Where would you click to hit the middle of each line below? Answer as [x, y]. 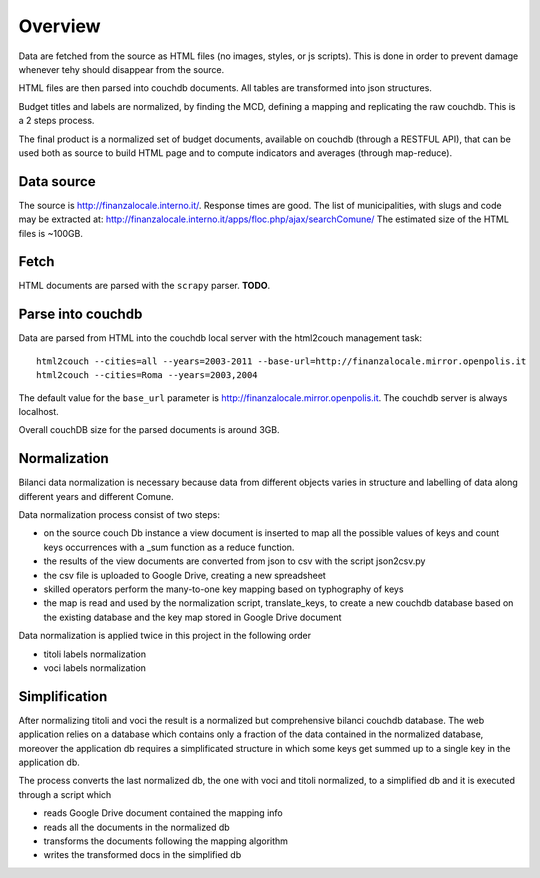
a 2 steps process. [56, 121]
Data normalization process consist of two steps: [119, 515]
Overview [59, 26]
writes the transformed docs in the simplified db [142, 855]
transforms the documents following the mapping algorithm [166, 841]
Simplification [63, 696]
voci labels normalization [95, 667]
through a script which [65, 794]
